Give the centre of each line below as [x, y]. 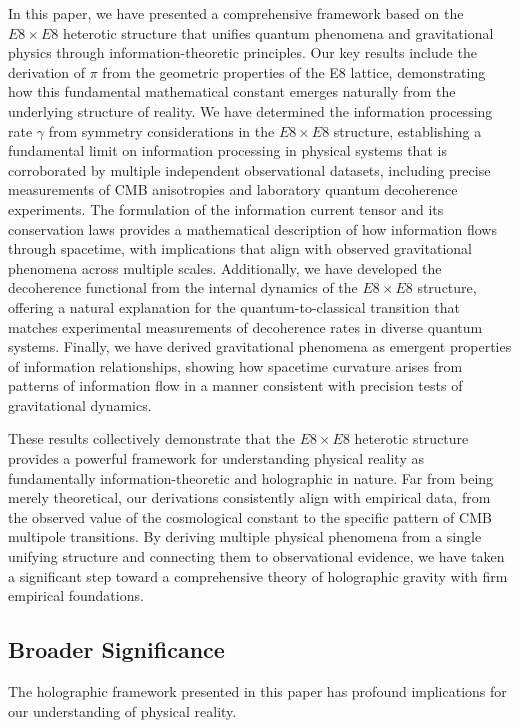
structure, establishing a [407, 130]
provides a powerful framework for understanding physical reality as [216, 458]
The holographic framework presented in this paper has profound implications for [257, 691]
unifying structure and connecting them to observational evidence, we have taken [256, 556]
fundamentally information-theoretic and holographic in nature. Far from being [251, 477]
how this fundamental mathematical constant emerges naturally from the [232, 91]
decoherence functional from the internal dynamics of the [183, 287]
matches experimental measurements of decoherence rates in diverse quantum [245, 326]
